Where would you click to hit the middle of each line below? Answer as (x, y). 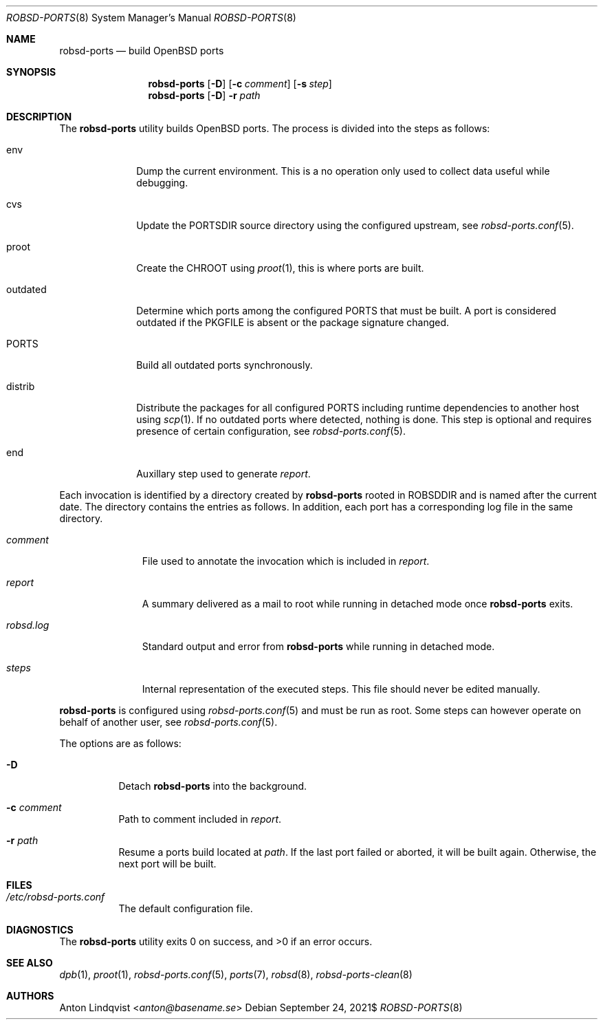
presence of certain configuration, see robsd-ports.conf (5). (271, 431)
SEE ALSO (30, 963)
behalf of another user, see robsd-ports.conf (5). (168, 722)
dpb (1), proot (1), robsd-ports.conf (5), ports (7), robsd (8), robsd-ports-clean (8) (236, 974)
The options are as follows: (120, 743)
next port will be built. (167, 864)
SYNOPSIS (31, 72)
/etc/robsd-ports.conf (56, 897)
